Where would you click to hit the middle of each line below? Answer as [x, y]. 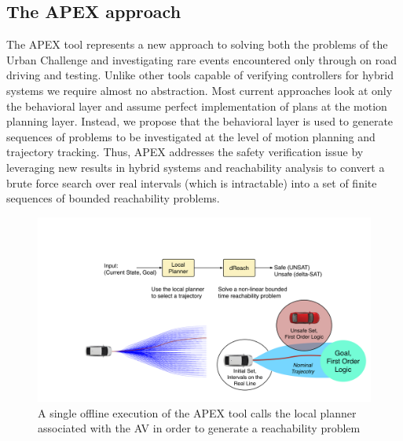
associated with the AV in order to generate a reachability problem [199, 428]
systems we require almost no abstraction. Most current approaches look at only [200, 90]
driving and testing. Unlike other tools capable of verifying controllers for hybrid [200, 75]
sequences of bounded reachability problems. [113, 198]
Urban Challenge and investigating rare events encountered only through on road [202, 59]
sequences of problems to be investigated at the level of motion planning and [191, 136]
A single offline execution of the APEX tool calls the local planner [197, 412]
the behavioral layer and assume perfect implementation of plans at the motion [197, 106]
